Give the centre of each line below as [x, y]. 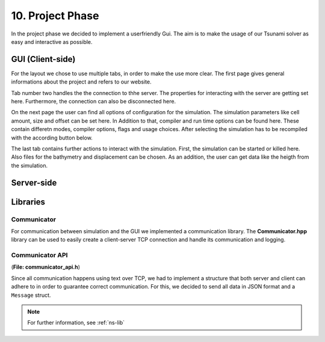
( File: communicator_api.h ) [46, 267]
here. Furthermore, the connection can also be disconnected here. [94, 102]
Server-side [34, 182]
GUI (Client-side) [43, 59]
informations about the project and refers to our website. [81, 82]
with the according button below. [52, 138]
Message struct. [31, 295]
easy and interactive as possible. [52, 41]
